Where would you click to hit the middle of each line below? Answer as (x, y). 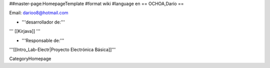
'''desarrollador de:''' (43, 22)
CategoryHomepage (30, 59)
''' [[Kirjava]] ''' (25, 31)
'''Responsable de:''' (43, 40)
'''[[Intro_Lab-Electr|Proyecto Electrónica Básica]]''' (62, 49)
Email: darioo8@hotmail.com (39, 13)
